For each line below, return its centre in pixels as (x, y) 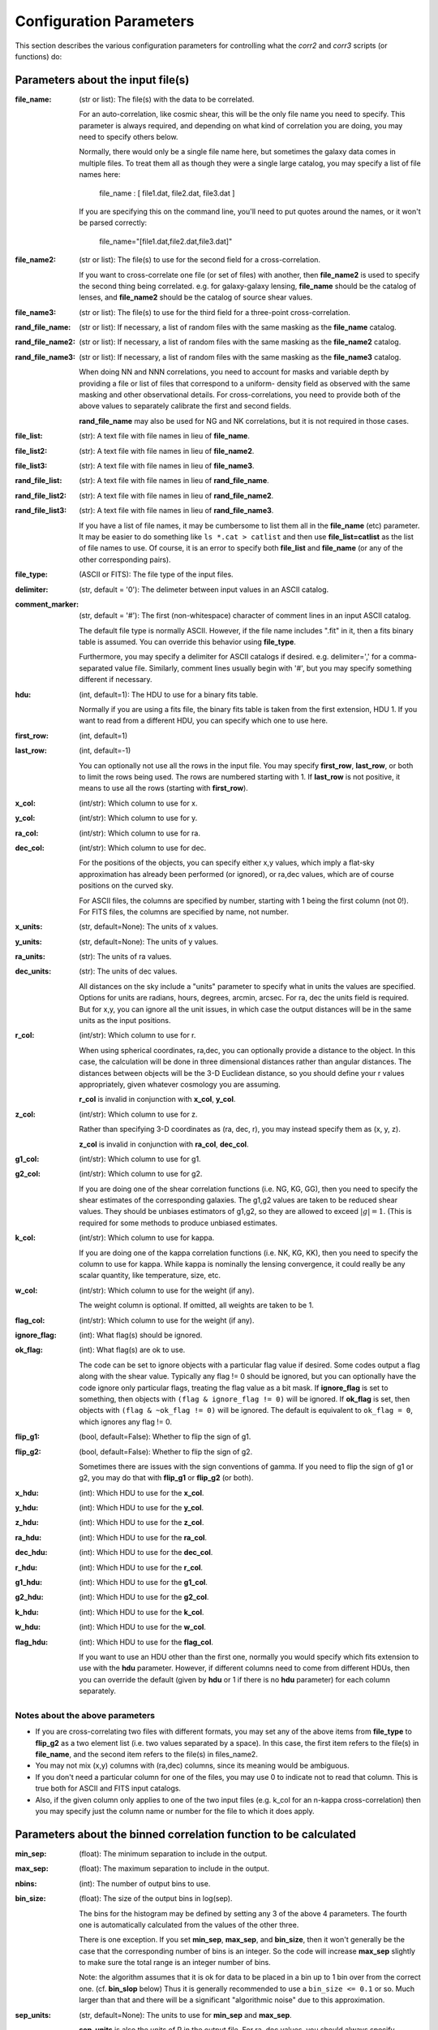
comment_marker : (47, 604)
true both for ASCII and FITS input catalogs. (108, 1788)
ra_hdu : (28, 1537)
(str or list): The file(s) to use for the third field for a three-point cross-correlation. (215, 312)
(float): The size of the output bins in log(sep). (156, 1898)
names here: (100, 175)
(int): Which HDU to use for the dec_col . (146, 1553)
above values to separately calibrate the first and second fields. (185, 406)
